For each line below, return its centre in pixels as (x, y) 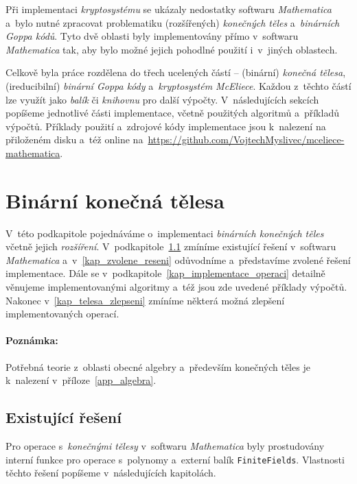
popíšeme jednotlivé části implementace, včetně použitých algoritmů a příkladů (172, 113)
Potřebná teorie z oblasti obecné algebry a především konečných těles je (158, 366)
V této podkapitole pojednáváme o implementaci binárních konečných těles (165, 233)
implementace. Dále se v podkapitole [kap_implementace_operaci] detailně (165, 273)
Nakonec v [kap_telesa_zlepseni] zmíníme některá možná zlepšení (145, 300)
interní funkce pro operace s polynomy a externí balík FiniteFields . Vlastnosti (175, 459)
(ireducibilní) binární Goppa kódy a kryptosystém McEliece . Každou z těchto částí (178, 85)
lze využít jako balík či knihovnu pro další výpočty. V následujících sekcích (162, 99)
